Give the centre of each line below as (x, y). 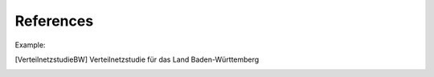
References (54, 21)
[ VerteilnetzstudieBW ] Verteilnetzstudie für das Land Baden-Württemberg (137, 59)
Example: (30, 45)
